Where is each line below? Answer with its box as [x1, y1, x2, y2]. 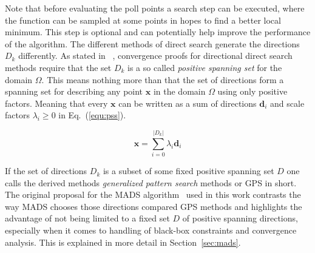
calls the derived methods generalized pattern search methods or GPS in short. [5, 176, 297, 189]
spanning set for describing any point [5, 85, 143, 98]
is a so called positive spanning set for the [127, 61, 282, 73]
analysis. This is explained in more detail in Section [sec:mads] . [5, 235, 241, 248]
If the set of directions [5, 164, 87, 177]
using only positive [217, 85, 288, 98]
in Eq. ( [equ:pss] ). [58, 109, 126, 121]
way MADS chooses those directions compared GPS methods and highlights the [5, 200, 302, 212]
